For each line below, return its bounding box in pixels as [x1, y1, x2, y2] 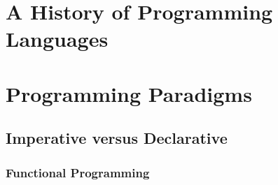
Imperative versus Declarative [6, 127, 228, 149]
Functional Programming [6, 163, 150, 181]
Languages [6, 24, 109, 53]
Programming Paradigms [6, 79, 252, 108]
